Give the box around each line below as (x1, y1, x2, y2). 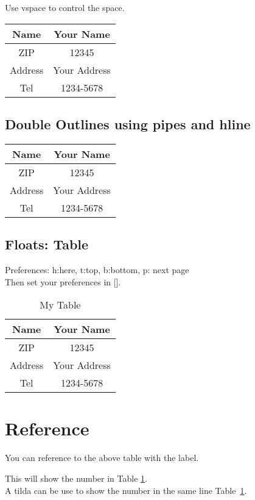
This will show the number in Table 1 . (5, 471, 147, 484)
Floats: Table (5, 235, 89, 254)
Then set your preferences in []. (5, 275, 121, 288)
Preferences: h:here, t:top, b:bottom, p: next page (5, 263, 189, 276)
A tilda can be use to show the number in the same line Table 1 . (5, 484, 247, 496)
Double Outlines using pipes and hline (5, 114, 251, 133)
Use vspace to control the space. (5, 1, 125, 13)
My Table (40, 298, 81, 312)
